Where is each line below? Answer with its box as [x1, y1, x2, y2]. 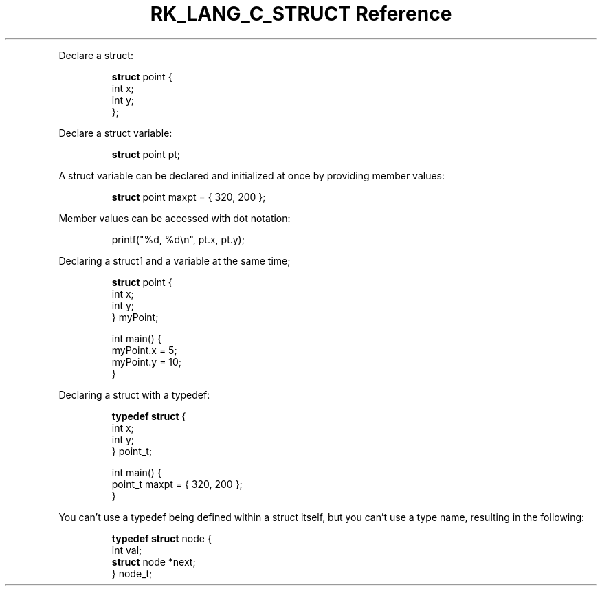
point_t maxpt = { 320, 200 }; [111, 478, 243, 490]
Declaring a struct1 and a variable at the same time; [58, 254, 291, 267]
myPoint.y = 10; [111, 355, 182, 368]
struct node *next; [111, 555, 196, 568]
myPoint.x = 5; [111, 344, 177, 356]
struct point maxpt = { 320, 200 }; [111, 190, 266, 203]
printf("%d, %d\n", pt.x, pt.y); [111, 233, 245, 245]
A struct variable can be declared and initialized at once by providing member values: [58, 169, 445, 181]
